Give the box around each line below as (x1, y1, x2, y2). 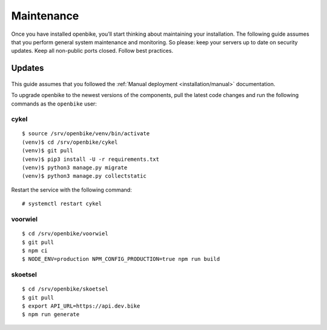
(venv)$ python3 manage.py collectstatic (22, 173, 147, 180)
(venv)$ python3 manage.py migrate (22, 164, 128, 171)
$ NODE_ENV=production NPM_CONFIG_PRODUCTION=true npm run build (22, 255, 220, 263)
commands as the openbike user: (11, 100, 97, 107)
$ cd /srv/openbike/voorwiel (22, 231, 108, 237)
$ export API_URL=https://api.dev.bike (22, 303, 140, 309)
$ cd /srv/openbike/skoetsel (22, 286, 108, 292)
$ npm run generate (22, 311, 80, 318)
